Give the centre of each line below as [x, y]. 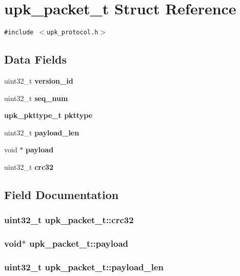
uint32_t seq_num [36, 98]
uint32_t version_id [39, 80]
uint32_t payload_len [42, 132]
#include [19, 33]
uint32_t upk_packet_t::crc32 [69, 220]
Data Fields [36, 59]
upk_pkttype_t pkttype [48, 115]
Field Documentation [62, 194]
